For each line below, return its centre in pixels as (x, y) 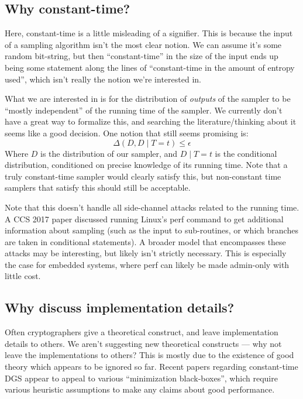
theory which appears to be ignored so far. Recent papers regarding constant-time (151, 367)
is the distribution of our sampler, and (109, 153)
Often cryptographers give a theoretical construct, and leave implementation (142, 332)
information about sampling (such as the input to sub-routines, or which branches (151, 230)
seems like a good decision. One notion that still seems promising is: (127, 133)
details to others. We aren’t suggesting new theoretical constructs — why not (143, 343)
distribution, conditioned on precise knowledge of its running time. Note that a (146, 165)
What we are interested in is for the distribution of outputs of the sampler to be (148, 99)
